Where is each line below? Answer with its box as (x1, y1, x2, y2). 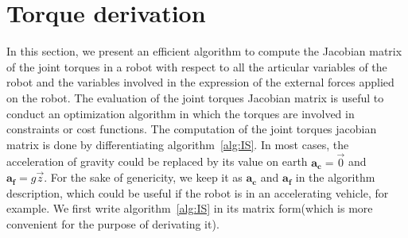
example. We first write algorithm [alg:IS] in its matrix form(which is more (6, 200, 373, 217)
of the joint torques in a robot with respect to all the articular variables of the (6, 58, 387, 75)
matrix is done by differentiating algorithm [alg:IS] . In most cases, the (6, 136, 349, 152)
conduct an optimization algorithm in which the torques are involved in (6, 105, 355, 121)
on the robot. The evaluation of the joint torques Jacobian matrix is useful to (6, 89, 384, 106)
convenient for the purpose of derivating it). (6, 215, 220, 232)
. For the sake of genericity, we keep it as (44, 169, 243, 186)
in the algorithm (295, 169, 375, 186)
